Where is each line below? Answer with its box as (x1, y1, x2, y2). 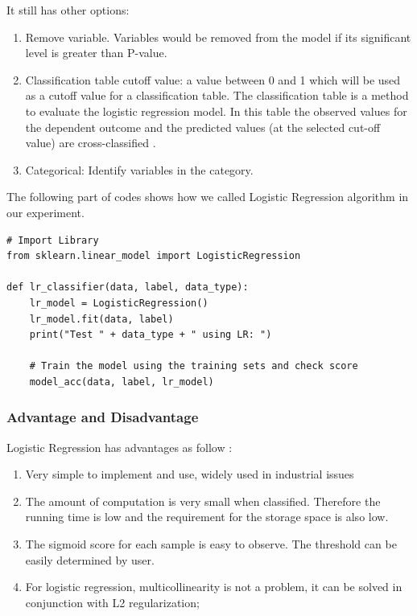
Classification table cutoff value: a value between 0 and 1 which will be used (25, 71, 401, 88)
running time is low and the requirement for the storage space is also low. (25, 508, 389, 525)
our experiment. (6, 203, 85, 220)
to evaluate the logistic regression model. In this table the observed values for (25, 102, 407, 119)
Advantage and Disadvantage (6, 407, 199, 427)
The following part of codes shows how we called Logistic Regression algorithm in (6, 188, 409, 205)
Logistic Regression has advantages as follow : (6, 438, 233, 455)
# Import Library (6, 234, 99, 246)
